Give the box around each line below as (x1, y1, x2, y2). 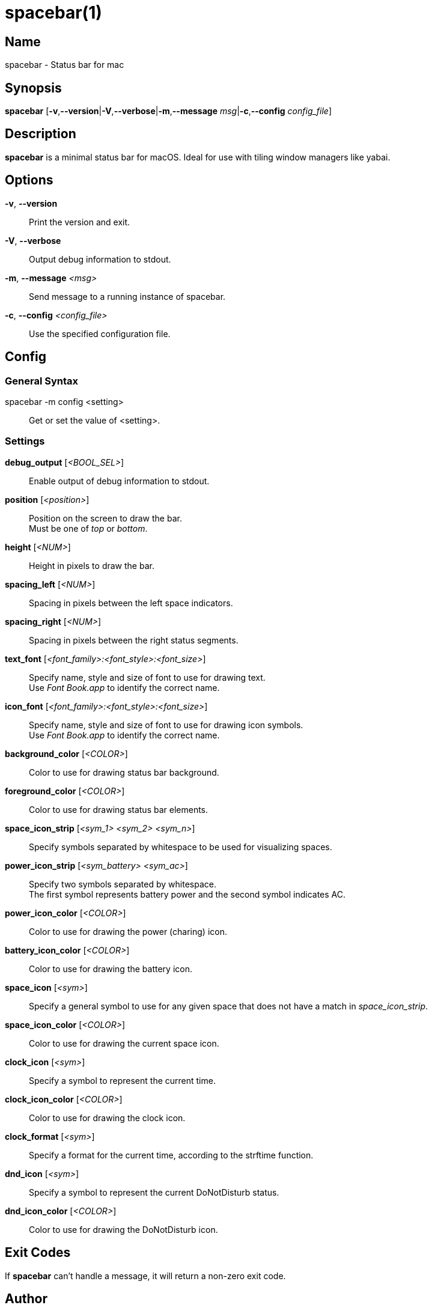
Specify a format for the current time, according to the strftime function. (29, 1149, 314, 1160)
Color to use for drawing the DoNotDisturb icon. (29, 1224, 218, 1235)
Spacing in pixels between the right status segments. (29, 634, 239, 645)
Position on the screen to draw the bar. (29, 513, 182, 523)
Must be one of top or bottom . (29, 523, 148, 534)
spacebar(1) (5, 2, 102, 23)
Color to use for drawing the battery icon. (29, 963, 192, 974)
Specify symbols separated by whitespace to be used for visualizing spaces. (29, 841, 332, 852)
